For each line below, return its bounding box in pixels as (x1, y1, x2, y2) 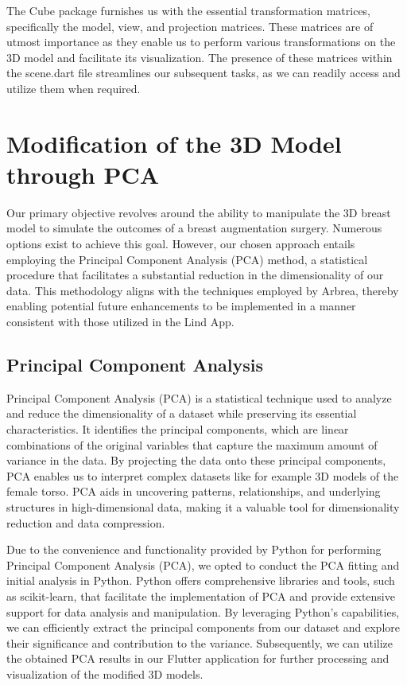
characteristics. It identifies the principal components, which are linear (6, 421, 349, 438)
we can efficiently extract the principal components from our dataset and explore (6, 619, 400, 636)
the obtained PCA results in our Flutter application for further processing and (6, 650, 390, 667)
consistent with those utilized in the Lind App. (6, 313, 235, 330)
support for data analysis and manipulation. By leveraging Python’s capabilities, (6, 603, 400, 620)
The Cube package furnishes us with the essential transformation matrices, (6, 2, 371, 18)
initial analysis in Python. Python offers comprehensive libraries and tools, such (6, 572, 395, 589)
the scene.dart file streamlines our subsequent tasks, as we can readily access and (6, 64, 401, 81)
